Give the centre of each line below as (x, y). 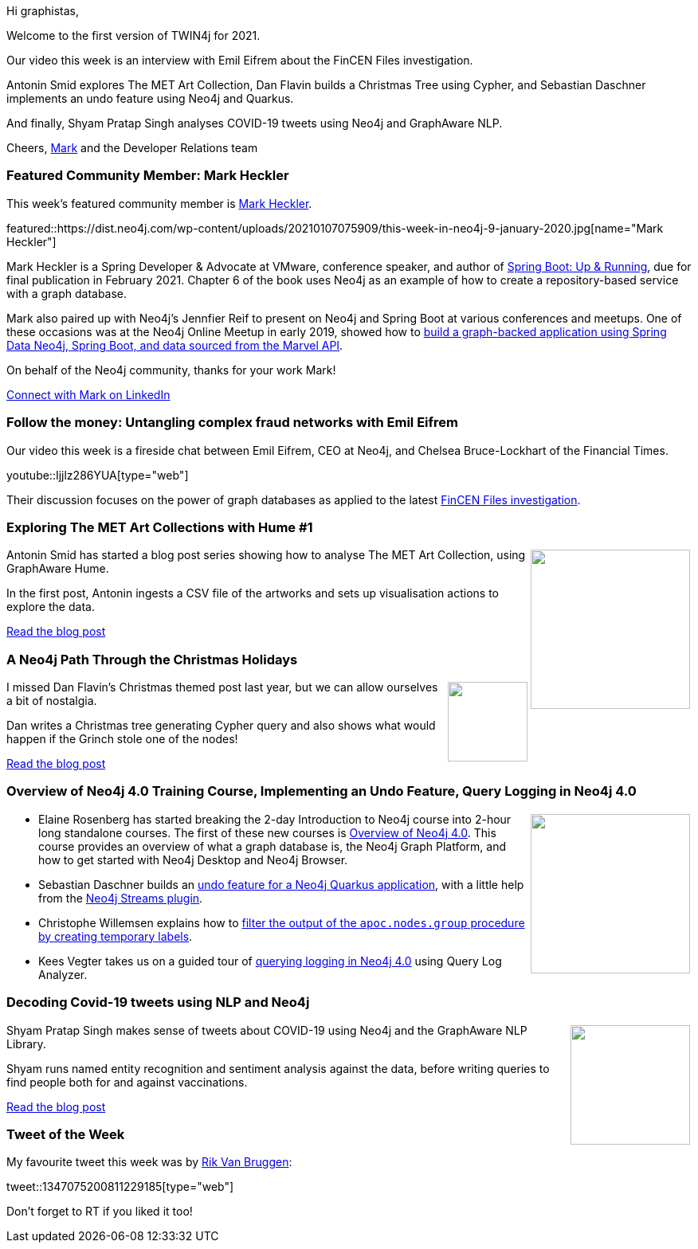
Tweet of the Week (66, 1134)
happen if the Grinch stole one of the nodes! (122, 739)
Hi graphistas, (43, 11)
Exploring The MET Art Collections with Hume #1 (160, 527)
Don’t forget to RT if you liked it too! (100, 1212)
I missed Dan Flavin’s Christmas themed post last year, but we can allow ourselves (222, 687)
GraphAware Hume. (58, 569)
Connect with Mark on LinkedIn (88, 394)
